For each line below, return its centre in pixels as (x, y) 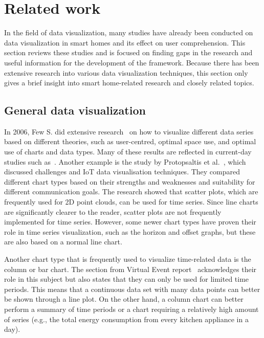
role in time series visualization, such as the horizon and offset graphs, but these (130, 231)
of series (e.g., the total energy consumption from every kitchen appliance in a (126, 319)
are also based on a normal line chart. (63, 242)
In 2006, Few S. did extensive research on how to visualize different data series (129, 131)
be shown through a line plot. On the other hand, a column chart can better (124, 299)
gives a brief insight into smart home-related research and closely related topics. (129, 83)
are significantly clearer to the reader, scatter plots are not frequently (113, 211)
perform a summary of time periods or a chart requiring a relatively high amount (131, 309)
